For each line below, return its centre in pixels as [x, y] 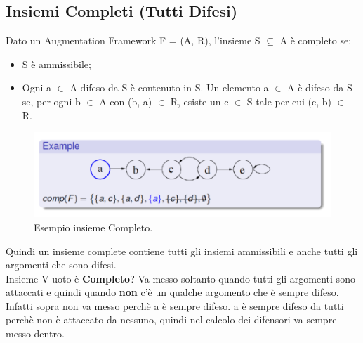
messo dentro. [35, 334]
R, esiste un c [199, 101]
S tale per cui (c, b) [289, 101]
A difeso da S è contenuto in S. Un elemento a [169, 88]
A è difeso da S [320, 88]
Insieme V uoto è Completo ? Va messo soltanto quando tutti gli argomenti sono [180, 278]
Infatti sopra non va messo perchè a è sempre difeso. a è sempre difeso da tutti [175, 305]
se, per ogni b [51, 101]
